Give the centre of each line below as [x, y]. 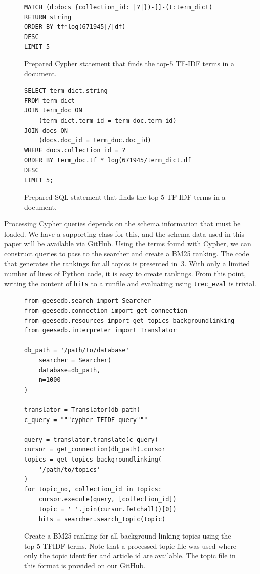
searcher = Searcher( [75, 360]
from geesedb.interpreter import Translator [100, 331]
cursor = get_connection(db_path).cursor [95, 450]
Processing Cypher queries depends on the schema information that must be [122, 224]
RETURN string [48, 17]
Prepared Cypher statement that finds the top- [97, 63]
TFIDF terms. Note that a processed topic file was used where [140, 545]
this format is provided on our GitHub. [85, 565]
